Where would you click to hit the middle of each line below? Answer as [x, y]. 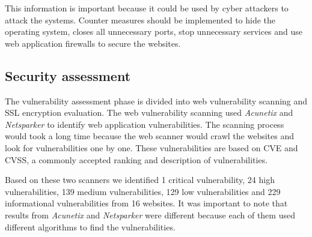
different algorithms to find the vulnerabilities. [90, 226]
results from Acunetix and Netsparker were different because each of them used [150, 214]
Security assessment [68, 75]
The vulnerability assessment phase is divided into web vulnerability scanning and [156, 100]
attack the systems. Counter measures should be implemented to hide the [140, 19]
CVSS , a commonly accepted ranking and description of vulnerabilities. [136, 159]
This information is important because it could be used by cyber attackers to [147, 8]
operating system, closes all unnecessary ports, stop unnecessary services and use [154, 31]
